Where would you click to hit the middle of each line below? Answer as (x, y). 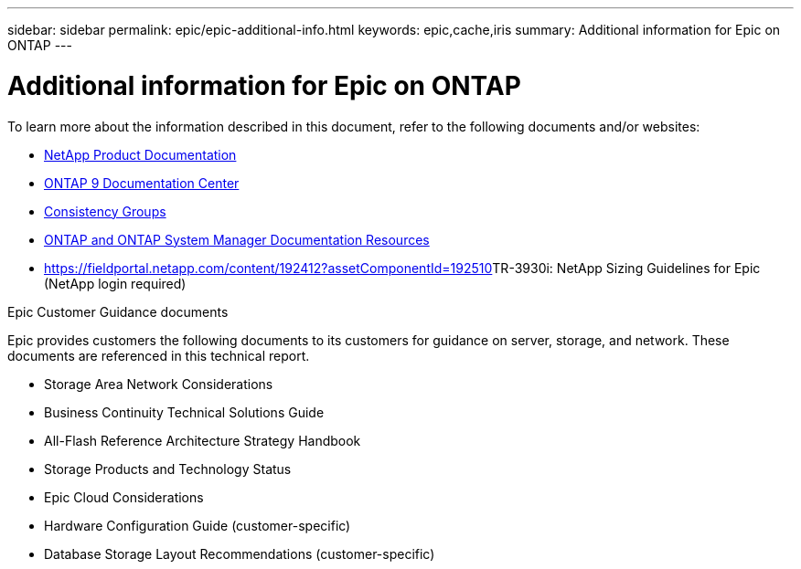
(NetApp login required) (115, 283)
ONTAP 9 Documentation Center (142, 183)
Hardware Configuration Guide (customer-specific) (198, 525)
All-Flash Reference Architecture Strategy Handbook (203, 440)
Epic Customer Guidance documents (118, 311)
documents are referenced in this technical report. (159, 355)
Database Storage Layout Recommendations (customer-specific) (240, 553)
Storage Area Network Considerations (159, 384)
